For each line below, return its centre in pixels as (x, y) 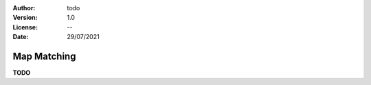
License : (25, 27)
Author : (24, 8)
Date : (21, 37)
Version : (25, 18)
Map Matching (44, 56)
